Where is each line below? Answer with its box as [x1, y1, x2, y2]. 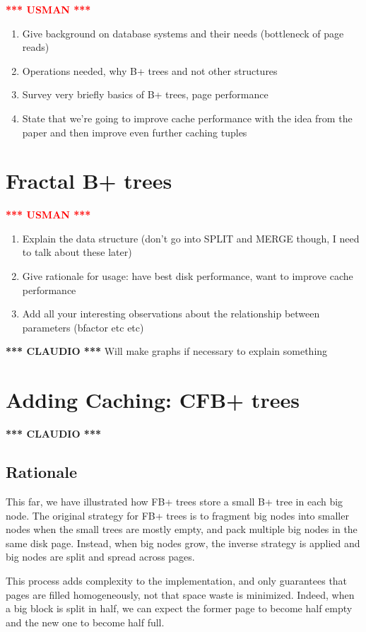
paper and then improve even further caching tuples [22, 124, 247, 139]
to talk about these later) [22, 245, 132, 259]
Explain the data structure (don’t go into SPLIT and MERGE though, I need [22, 230, 360, 245]
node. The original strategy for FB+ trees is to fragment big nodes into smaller [6, 508, 349, 522]
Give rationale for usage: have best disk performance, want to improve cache [22, 269, 353, 283]
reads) [22, 40, 49, 54]
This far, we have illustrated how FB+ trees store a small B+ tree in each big [6, 493, 343, 508]
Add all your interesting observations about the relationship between [22, 306, 320, 321]
